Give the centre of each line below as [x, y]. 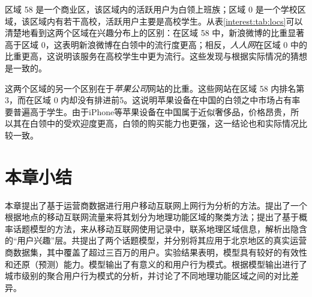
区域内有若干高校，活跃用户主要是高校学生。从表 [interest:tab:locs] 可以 [166, 21]
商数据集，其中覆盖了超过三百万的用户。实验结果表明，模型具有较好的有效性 [156, 252]
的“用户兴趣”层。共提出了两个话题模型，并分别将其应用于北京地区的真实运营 [156, 240]
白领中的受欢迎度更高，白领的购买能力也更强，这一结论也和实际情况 [164, 123]
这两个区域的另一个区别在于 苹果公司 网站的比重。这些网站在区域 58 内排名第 [155, 88]
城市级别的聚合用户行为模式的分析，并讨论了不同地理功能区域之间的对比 [148, 276]
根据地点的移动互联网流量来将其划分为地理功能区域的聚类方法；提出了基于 [152, 217]
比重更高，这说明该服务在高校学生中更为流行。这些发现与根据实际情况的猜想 [156, 56]
